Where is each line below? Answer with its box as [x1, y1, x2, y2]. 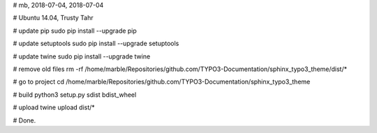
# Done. [13, 116, 36, 125]
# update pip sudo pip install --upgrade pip [13, 26, 138, 35]
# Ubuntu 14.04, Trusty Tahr [13, 14, 94, 22]
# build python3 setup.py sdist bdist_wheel [13, 91, 137, 99]
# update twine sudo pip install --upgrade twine [13, 52, 151, 61]
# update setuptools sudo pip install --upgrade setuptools [13, 39, 179, 48]
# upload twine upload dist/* [13, 103, 96, 111]
